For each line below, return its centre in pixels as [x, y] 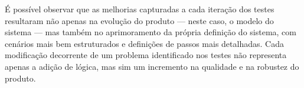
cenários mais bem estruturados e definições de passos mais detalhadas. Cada [144, 43]
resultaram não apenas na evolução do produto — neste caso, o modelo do [139, 20]
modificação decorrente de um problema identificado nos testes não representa [146, 55]
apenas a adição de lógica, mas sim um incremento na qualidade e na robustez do [152, 66]
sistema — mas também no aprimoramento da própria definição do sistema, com [151, 32]
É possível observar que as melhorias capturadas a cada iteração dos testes [140, 9]
